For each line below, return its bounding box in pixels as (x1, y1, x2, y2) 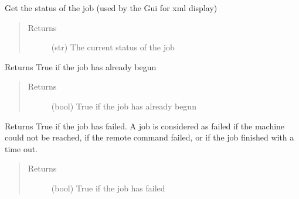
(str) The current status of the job (51, 41, 175, 53)
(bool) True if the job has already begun (51, 99, 196, 112)
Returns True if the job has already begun (5, 60, 157, 73)
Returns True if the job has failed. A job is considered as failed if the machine (5, 119, 285, 132)
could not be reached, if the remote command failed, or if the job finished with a (5, 131, 294, 143)
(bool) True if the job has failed (51, 181, 165, 194)
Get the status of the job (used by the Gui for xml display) (5, 2, 218, 13)
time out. (5, 142, 38, 155)
